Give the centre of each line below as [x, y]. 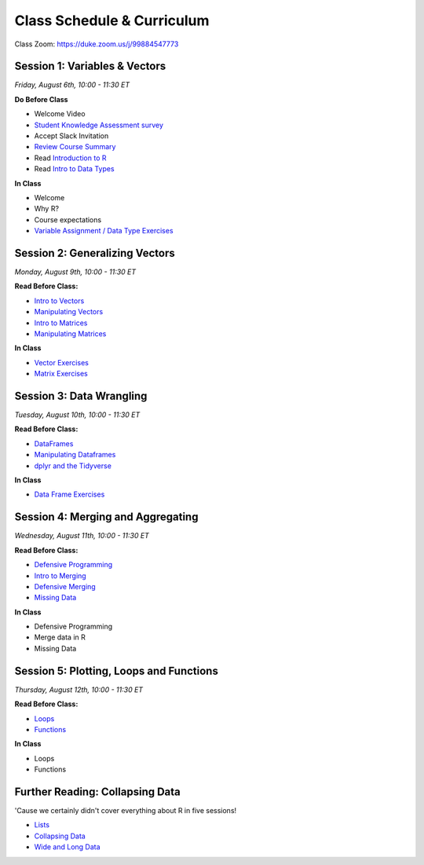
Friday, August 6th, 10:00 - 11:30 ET [72, 85]
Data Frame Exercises [69, 494]
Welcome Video [60, 114]
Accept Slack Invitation [71, 136]
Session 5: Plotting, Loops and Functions [117, 671]
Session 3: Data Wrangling [81, 396]
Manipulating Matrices [70, 334]
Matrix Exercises [61, 374]
